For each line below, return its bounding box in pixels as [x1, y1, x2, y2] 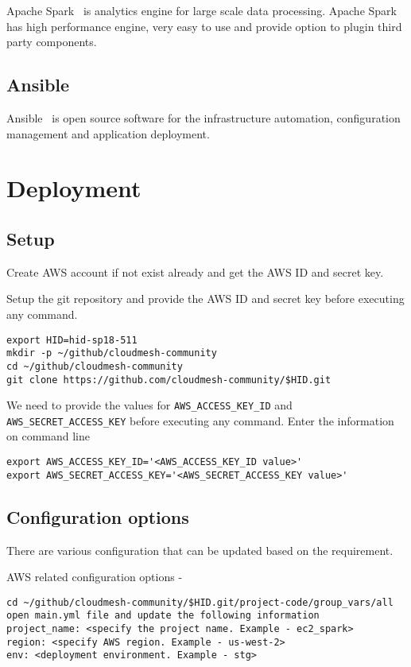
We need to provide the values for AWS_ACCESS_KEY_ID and [6, 397, 293, 413]
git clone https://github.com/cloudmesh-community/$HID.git [6, 374, 332, 386]
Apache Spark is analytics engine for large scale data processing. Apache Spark [6, 2, 397, 18]
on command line [6, 428, 90, 444]
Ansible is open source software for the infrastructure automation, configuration [6, 109, 401, 126]
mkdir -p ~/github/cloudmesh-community [6, 347, 217, 359]
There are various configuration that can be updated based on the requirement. [6, 541, 394, 558]
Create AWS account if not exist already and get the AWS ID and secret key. [6, 263, 384, 280]
